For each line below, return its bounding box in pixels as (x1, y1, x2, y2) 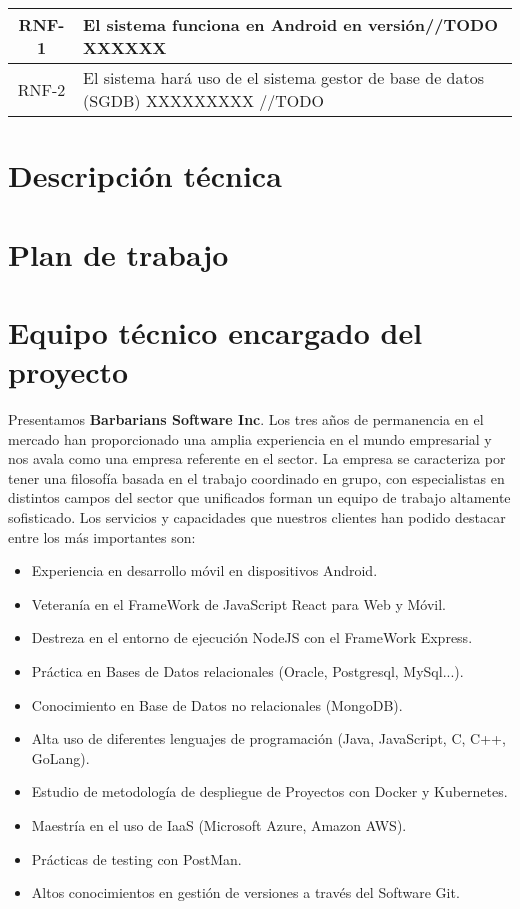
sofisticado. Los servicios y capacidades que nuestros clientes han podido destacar (8, 507, 506, 528)
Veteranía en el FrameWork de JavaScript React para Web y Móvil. (31, 593, 446, 614)
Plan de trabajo (8, 233, 229, 274)
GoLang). (31, 747, 90, 768)
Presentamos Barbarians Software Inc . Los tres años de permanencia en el (8, 409, 484, 430)
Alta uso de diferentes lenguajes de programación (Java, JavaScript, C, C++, (31, 728, 506, 749)
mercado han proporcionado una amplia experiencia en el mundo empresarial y (8, 428, 492, 449)
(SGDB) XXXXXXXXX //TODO (83, 89, 324, 112)
